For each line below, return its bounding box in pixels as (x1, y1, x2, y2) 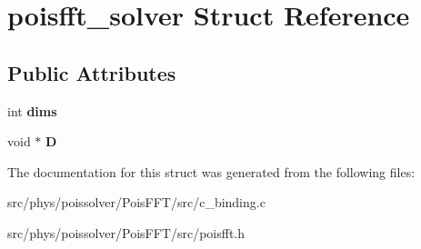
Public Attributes (7, 58, 176, 86)
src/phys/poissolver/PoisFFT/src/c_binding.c (7, 193, 266, 212)
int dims (7, 101, 57, 120)
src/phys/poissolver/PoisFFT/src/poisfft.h (7, 223, 246, 242)
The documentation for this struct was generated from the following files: (7, 162, 416, 181)
